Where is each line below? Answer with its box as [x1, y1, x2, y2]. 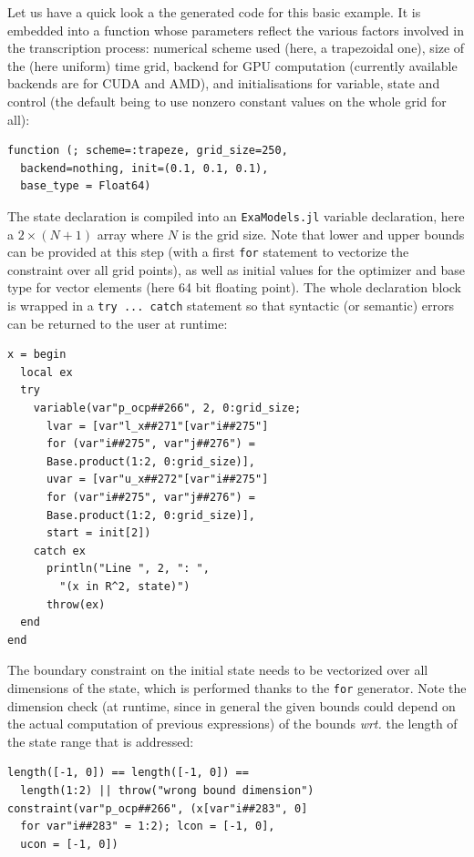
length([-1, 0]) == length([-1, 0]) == [7, 766, 249, 780]
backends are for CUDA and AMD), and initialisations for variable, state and [7, 74, 440, 93]
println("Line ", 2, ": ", [46, 562, 210, 576]
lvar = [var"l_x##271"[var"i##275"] [46, 419, 269, 433]
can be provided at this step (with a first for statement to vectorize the [7, 242, 409, 261]
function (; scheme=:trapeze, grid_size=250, [7, 144, 288, 158]
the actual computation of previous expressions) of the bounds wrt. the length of [7, 714, 458, 733]
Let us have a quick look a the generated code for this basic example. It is [7, 3, 421, 21]
